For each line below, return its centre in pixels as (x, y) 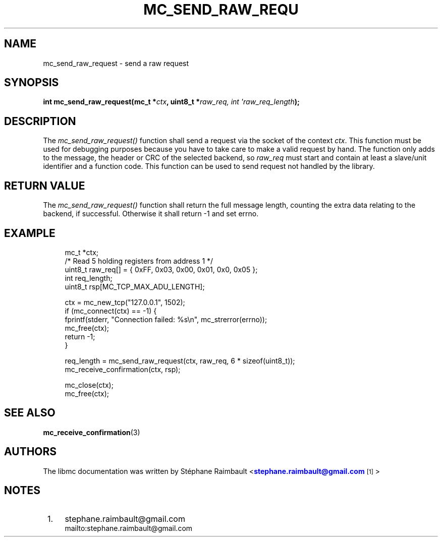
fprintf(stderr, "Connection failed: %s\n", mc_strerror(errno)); (166, 319)
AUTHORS (31, 452)
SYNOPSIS (32, 83)
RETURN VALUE (45, 186)
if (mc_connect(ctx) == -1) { (111, 311)
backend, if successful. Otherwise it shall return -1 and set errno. (151, 214)
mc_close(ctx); (89, 385)
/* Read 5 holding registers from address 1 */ (139, 261)
